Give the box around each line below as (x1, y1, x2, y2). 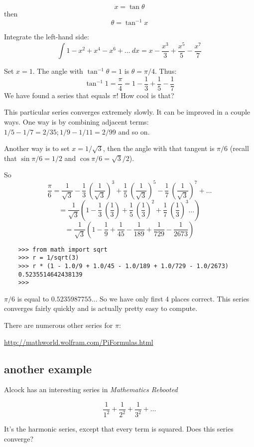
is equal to (17, 293, 49, 303)
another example (4, 361, 92, 376)
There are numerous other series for (4, 320, 113, 330)
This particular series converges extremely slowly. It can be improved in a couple (4, 107, 251, 117)
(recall (230, 143, 249, 153)
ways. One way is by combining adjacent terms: (4, 117, 149, 127)
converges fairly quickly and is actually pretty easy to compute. (4, 303, 198, 313)
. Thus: (155, 66, 177, 76)
